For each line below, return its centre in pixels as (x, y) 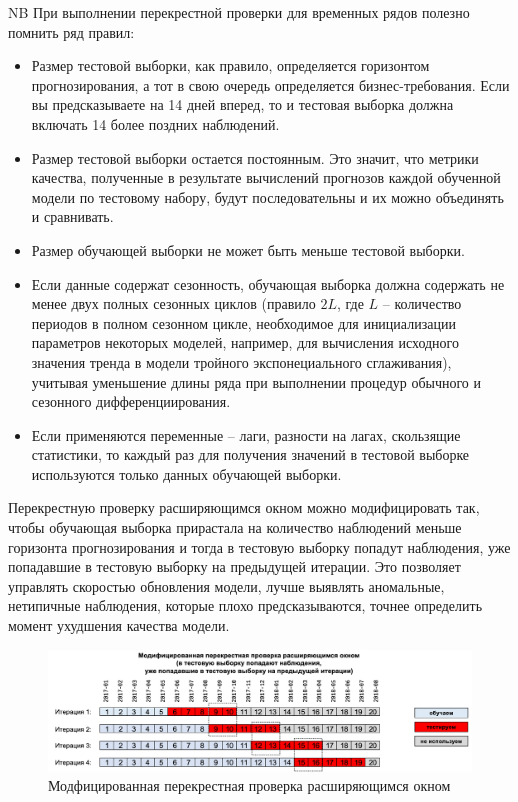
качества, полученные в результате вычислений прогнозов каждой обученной (266, 177)
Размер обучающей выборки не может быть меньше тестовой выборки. (248, 249)
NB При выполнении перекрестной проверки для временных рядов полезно (239, 12)
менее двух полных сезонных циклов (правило (173, 303)
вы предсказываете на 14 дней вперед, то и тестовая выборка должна (242, 104)
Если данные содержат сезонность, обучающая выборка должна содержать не (268, 283)
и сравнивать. (72, 216)
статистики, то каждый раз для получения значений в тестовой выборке (250, 454)
